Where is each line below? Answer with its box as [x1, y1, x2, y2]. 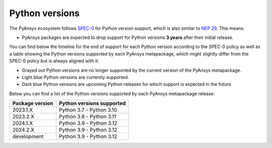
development [12, 133, 44, 140]
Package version [12, 100, 54, 107]
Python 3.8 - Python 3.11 [58, 113, 116, 120]
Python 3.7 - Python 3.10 [58, 107, 117, 114]
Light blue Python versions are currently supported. [22, 74, 129, 80]
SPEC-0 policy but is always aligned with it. [9, 58, 99, 64]
